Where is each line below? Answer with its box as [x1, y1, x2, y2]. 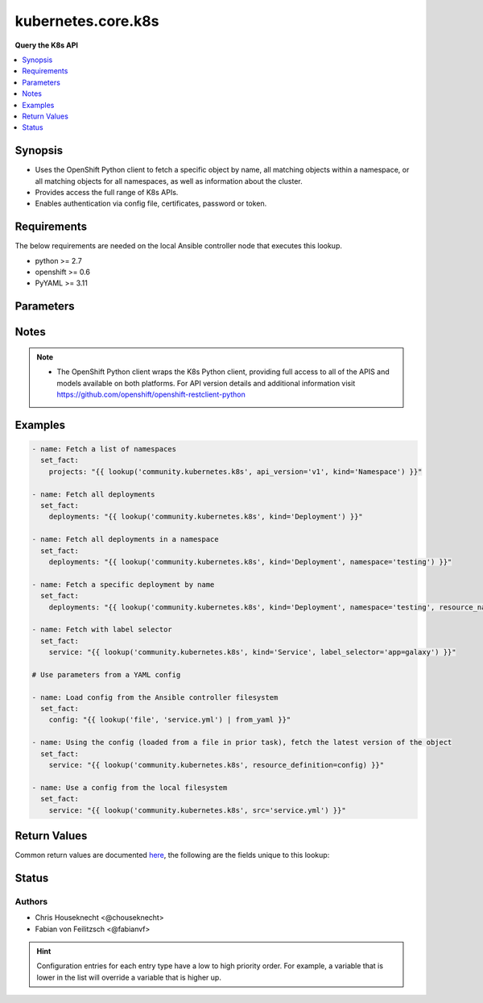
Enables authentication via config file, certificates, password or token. [35, 198, 267, 209]
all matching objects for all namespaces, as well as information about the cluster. [35, 176, 303, 185]
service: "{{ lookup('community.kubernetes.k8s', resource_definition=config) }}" [48, 760, 385, 769]
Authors [14, 896, 48, 907]
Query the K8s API [14, 40, 78, 50]
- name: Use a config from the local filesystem [31, 783, 228, 792]
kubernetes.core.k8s [14, 12, 159, 30]
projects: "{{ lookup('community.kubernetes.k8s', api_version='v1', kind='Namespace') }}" [48, 467, 423, 476]
